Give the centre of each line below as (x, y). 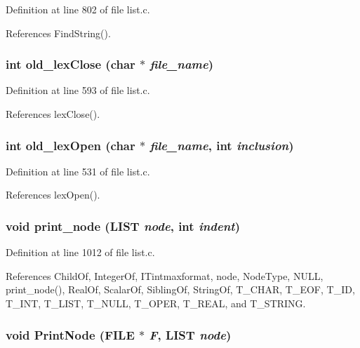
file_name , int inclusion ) (222, 145)
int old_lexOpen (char (71, 145)
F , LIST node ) (190, 334)
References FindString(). (58, 33)
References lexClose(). (53, 114)
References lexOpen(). (53, 195)
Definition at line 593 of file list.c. (78, 90)
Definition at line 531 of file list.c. (78, 171)
